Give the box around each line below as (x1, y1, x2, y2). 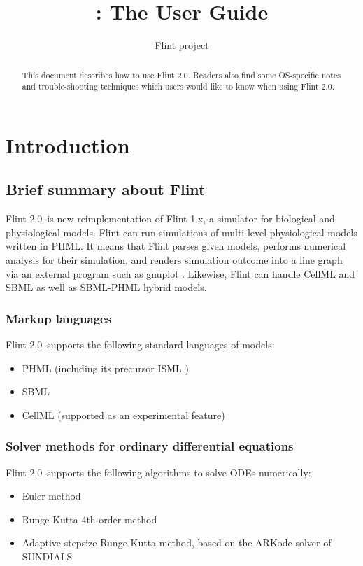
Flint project (155, 38, 209, 52)
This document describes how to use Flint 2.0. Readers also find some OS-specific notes (22, 69, 341, 80)
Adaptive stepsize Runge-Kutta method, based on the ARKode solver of (22, 535, 332, 550)
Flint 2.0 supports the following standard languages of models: (6, 337, 275, 351)
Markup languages (6, 309, 112, 327)
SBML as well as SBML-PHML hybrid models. (6, 280, 207, 295)
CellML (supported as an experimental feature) (22, 407, 225, 422)
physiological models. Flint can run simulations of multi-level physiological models (6, 225, 357, 239)
